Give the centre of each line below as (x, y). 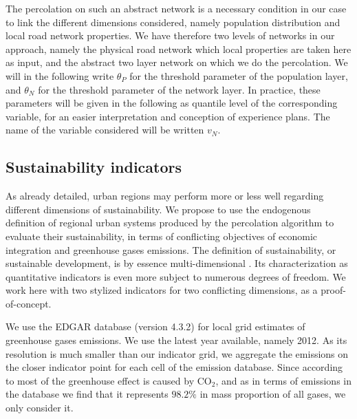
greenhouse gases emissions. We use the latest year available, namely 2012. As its (176, 340)
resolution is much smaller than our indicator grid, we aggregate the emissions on (177, 353)
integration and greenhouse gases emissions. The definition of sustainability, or (171, 249)
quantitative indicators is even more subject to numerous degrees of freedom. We (176, 276)
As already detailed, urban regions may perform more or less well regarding (165, 196)
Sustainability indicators (94, 167)
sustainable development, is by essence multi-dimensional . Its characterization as (177, 263)
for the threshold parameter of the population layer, (239, 75)
